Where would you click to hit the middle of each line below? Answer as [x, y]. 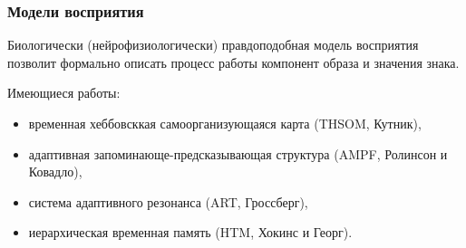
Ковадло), [55, 172]
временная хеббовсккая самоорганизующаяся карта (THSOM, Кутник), [225, 123]
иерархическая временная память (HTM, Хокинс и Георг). [190, 232]
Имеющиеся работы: [64, 93]
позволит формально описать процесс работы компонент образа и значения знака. [233, 62]
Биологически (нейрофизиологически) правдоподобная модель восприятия [213, 45]
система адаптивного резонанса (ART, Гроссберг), [168, 201]
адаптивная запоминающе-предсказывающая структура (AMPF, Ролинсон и [238, 153]
